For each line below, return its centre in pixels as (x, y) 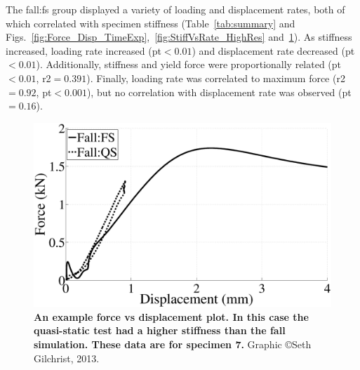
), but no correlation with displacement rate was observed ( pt (219, 92)
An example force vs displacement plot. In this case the (171, 316)
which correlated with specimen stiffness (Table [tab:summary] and (151, 23)
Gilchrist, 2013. (67, 358)
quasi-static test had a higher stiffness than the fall (160, 330)
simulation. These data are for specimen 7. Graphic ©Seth (173, 344)
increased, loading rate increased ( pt (84, 50)
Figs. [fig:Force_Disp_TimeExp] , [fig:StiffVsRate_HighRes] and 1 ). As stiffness (179, 37)
